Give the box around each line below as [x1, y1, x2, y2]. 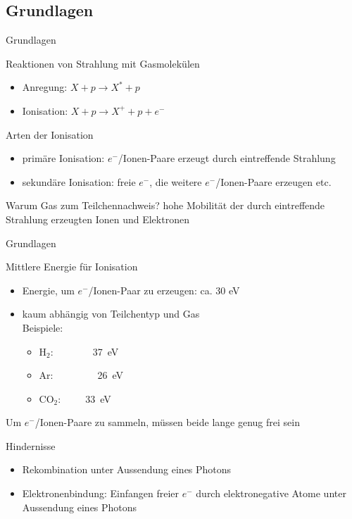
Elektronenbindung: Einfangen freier [22, 486, 180, 501]
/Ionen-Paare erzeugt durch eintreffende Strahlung [118, 151, 336, 165]
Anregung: [22, 80, 68, 94]
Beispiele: [22, 320, 63, 334]
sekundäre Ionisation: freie [22, 174, 136, 189]
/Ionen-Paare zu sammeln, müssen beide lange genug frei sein [34, 415, 300, 430]
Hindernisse [6, 438, 56, 453]
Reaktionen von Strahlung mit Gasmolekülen [6, 56, 200, 70]
